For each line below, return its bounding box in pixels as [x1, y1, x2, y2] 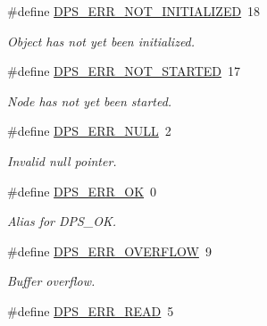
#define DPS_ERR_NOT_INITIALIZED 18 [7, 2, 261, 20]
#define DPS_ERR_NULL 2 [7, 121, 171, 140]
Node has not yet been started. [7, 91, 172, 110]
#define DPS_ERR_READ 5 [7, 301, 174, 320]
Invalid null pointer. [7, 151, 117, 170]
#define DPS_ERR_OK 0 [7, 181, 157, 200]
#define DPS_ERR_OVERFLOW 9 [7, 241, 212, 260]
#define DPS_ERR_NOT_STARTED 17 [7, 62, 240, 80]
